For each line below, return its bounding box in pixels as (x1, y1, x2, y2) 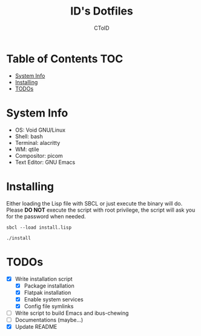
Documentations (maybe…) (15, 316, 84, 323)
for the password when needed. (6, 212, 86, 220)
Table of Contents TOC (6, 52, 124, 66)
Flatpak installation (24, 289, 71, 296)
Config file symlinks (24, 302, 74, 310)
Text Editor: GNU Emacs (15, 158, 76, 166)
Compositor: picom (15, 152, 64, 159)
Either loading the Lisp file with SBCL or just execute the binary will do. (6, 200, 183, 207)
